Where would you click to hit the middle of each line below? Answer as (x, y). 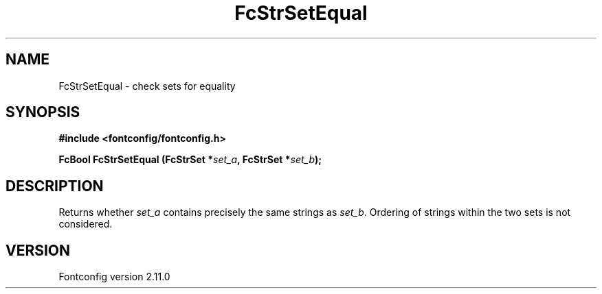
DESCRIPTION (55, 186)
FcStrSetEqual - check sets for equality (147, 86)
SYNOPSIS (43, 112)
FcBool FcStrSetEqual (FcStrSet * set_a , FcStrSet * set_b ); (190, 160)
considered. (86, 224)
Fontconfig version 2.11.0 (114, 277)
